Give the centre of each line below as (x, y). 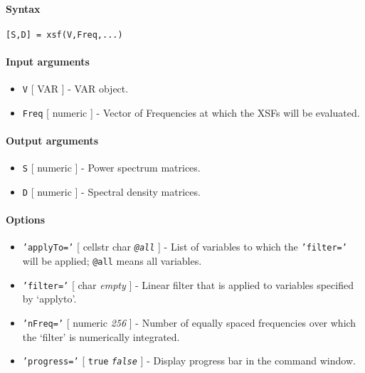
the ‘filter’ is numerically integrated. (101, 336)
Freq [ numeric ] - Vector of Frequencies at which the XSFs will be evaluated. (191, 112)
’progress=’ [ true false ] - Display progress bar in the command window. (189, 361)
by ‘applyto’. (49, 299)
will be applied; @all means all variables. (112, 261)
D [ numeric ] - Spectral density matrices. (111, 192)
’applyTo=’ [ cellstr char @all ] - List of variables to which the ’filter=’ (185, 247)
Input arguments (48, 62)
